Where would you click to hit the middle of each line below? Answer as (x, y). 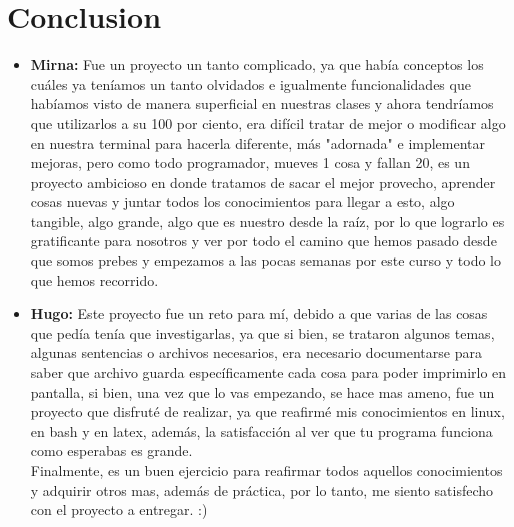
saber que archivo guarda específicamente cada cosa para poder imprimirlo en (268, 372)
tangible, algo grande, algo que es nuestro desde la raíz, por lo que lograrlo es (267, 220)
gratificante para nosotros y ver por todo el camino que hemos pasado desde (263, 240)
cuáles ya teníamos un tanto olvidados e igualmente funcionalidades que (250, 83)
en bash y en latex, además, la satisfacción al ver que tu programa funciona (261, 430)
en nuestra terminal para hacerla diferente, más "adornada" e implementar (258, 142)
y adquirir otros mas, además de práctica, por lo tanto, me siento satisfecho (262, 489)
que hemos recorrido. (94, 279)
